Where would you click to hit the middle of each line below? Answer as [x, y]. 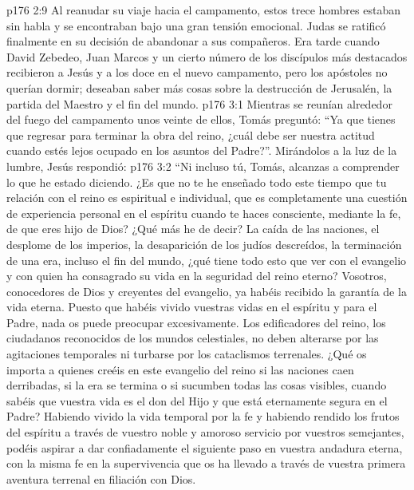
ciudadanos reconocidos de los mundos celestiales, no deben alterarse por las [193, 338]
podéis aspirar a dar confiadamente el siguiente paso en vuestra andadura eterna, [205, 447]
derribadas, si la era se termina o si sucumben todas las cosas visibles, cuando [197, 385]
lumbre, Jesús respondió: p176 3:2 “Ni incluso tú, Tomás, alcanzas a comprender [203, 166]
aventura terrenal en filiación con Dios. [101, 478]
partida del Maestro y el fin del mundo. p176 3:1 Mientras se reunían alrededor [199, 103]
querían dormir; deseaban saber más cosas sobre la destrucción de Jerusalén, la [199, 87]
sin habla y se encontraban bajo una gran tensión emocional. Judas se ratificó [196, 25]
